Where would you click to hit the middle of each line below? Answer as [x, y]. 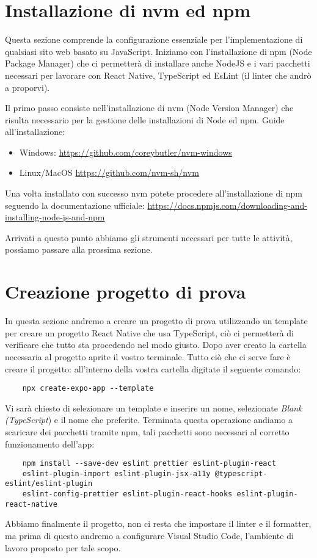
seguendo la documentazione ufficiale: [75, 205]
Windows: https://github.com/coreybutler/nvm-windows [126, 152]
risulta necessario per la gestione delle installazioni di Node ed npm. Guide [145, 119]
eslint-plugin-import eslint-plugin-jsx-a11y [116, 473]
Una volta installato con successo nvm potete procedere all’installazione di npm [154, 193]
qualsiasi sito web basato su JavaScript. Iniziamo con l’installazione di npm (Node [158, 51]
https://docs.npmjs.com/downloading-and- [228, 205]
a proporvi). [27, 87]
